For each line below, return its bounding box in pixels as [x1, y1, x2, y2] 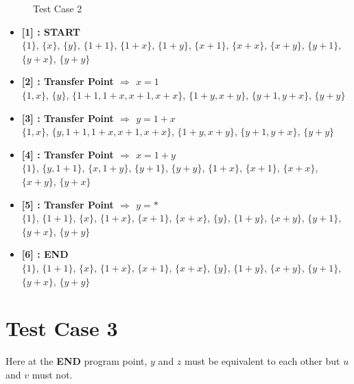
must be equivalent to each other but [185, 354, 340, 368]
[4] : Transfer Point [21, 147, 114, 161]
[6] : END [21, 247, 69, 261]
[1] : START [21, 24, 80, 38]
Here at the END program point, [5, 354, 147, 368]
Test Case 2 [33, 1, 82, 15]
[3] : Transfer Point [21, 110, 114, 125]
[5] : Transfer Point [21, 197, 114, 211]
